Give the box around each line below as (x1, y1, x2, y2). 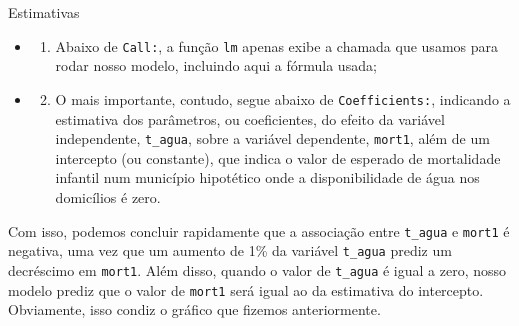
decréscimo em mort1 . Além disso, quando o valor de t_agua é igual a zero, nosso (8, 259, 507, 280)
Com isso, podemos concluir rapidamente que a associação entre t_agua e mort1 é (8, 220, 510, 241)
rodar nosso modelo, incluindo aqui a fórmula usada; (55, 55, 377, 76)
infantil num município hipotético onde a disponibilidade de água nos (55, 167, 480, 188)
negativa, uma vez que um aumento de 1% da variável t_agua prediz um (8, 240, 452, 261)
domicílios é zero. (55, 186, 161, 207)
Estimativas (8, 2, 80, 22)
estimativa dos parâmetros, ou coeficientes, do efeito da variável (55, 108, 445, 129)
